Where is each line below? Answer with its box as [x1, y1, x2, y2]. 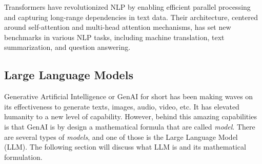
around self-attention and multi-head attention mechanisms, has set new [4, 22, 231, 32]
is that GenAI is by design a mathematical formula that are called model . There [4, 121, 255, 132]
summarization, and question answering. [4, 42, 131, 52]
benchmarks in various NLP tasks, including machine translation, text [4, 31, 225, 42]
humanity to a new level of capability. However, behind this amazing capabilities [4, 111, 257, 122]
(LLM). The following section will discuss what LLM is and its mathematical [4, 141, 246, 152]
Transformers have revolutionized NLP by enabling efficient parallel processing [4, 2, 251, 12]
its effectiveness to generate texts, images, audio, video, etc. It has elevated [4, 101, 239, 112]
